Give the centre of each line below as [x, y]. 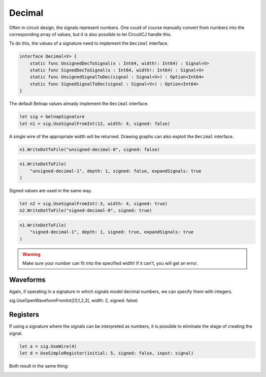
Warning [31, 254]
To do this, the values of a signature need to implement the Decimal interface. [89, 43]
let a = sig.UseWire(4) [48, 346]
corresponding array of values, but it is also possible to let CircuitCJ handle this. [90, 34]
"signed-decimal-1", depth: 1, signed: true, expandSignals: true [112, 232]
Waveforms [27, 280]
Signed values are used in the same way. [50, 190]
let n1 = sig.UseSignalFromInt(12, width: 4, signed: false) [95, 124]
